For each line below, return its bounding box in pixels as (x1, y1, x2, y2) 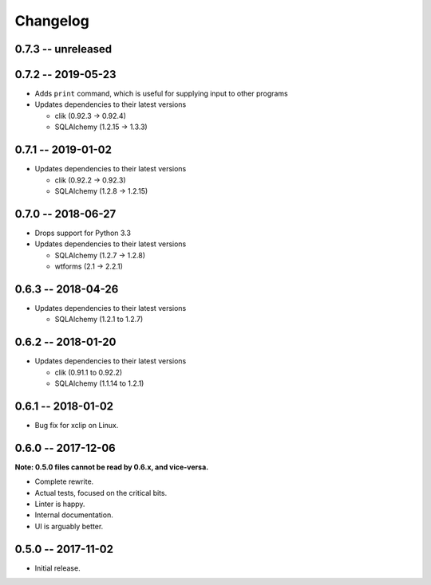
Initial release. (34, 563, 81, 573)
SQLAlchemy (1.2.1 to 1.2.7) (54, 315, 144, 324)
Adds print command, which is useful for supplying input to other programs (34, 88, 289, 99)
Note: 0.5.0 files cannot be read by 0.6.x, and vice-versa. (14, 462, 209, 472)
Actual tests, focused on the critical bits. (34, 488, 168, 497)
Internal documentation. (34, 510, 113, 520)
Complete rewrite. (34, 477, 94, 486)
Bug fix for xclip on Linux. (34, 420, 119, 430)
